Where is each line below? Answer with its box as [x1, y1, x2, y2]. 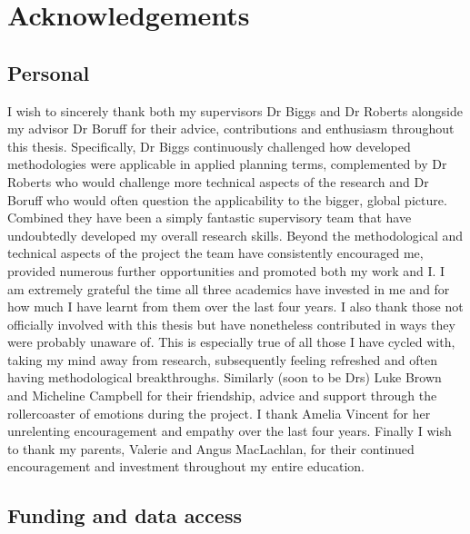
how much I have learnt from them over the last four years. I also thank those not [7, 297, 464, 316]
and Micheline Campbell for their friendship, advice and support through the [7, 386, 437, 405]
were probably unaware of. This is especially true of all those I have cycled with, [7, 332, 455, 351]
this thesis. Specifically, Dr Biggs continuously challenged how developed [7, 136, 411, 155]
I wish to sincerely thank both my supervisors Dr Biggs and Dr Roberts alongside [7, 101, 463, 120]
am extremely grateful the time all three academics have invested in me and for [7, 279, 450, 298]
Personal [7, 58, 90, 86]
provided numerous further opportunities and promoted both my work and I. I [7, 261, 445, 280]
